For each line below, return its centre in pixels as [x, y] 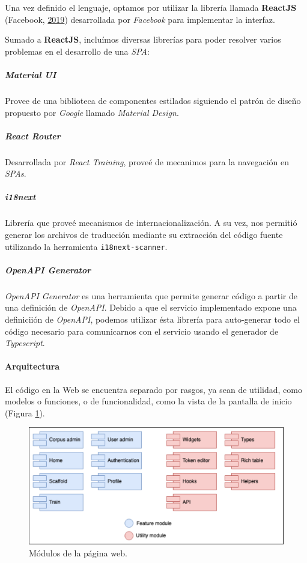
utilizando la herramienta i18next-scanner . [86, 246]
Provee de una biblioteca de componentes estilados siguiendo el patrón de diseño [153, 100]
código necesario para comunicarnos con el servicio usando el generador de [142, 331]
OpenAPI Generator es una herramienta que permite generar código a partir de [151, 295]
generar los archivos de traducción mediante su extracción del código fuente [144, 235]
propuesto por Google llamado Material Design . [92, 112]
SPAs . [16, 173]
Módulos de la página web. [78, 553]
